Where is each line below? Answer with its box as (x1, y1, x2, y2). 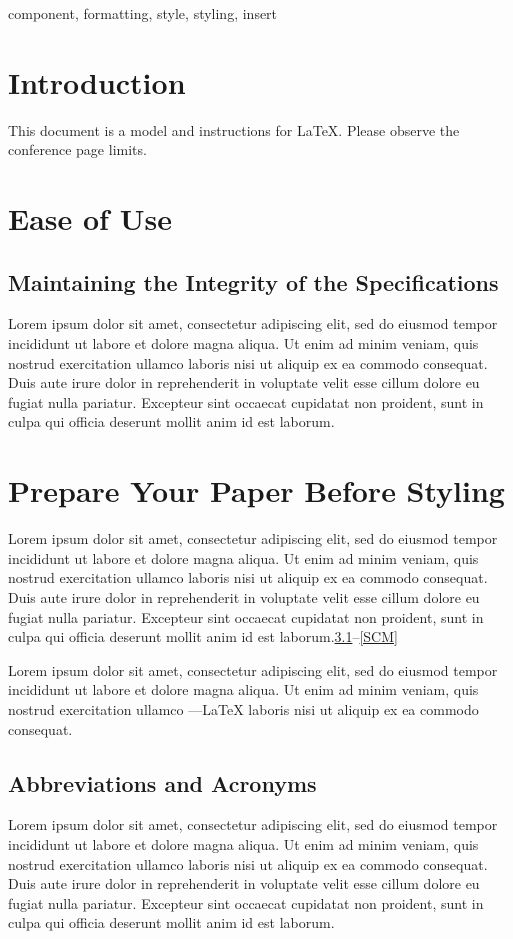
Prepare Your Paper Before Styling (8, 470, 505, 511)
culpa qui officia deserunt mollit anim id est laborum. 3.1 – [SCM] (8, 626, 398, 647)
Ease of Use (8, 198, 172, 239)
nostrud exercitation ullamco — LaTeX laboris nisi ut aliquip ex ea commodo (8, 698, 479, 719)
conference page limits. (8, 139, 147, 160)
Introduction (8, 61, 186, 102)
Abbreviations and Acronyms (8, 767, 317, 798)
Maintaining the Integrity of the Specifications (8, 266, 499, 297)
